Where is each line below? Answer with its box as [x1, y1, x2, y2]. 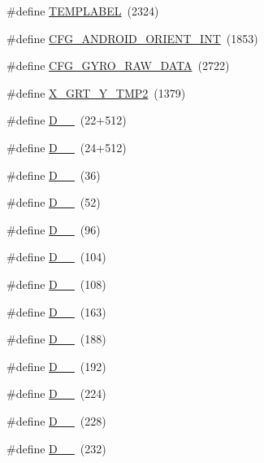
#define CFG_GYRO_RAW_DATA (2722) [6, 57, 230, 74]
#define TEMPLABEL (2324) [6, 2, 159, 19]
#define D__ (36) [6, 166, 101, 183]
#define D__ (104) [6, 248, 106, 265]
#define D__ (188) [6, 330, 106, 347]
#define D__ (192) [6, 357, 106, 374]
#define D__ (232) [6, 439, 106, 456]
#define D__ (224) [6, 385, 106, 402]
